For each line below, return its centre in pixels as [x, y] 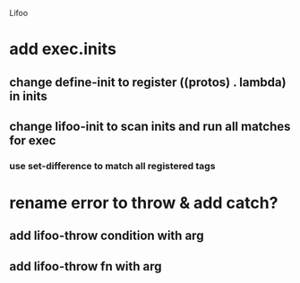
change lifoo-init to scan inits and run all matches [150, 126]
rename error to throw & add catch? [144, 203]
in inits [28, 96]
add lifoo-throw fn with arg [86, 266]
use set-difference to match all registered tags [112, 166]
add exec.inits [63, 49]
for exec [33, 140]
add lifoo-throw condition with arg [107, 236]
